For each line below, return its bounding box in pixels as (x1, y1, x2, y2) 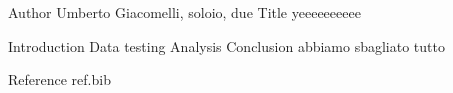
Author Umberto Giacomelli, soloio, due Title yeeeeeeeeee (8, 2, 361, 22)
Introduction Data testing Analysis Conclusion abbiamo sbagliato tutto (8, 35, 445, 56)
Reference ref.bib (8, 69, 111, 90)
